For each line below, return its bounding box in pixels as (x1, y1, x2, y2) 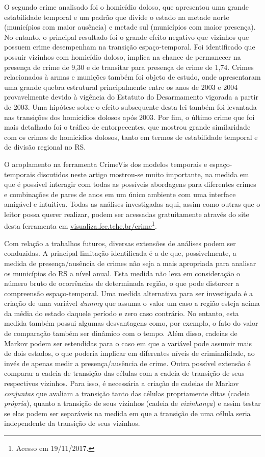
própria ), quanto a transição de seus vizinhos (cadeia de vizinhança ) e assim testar (4, 398, 261, 408)
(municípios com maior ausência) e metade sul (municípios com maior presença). (4, 21, 256, 32)
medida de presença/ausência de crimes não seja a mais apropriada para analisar (4, 257, 256, 268)
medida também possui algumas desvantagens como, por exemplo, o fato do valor (4, 318, 258, 328)
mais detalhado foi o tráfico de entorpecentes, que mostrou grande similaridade (4, 122, 251, 132)
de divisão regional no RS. (4, 141, 86, 152)
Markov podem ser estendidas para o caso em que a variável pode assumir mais (4, 338, 252, 348)
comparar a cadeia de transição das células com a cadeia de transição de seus (4, 368, 245, 378)
